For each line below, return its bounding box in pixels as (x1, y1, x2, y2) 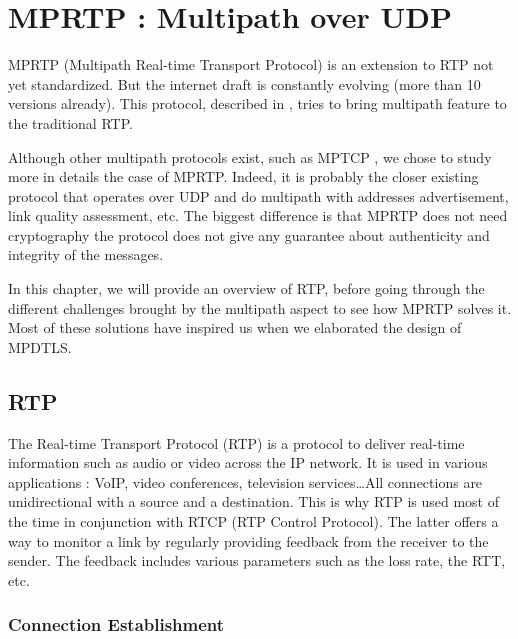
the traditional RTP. (8, 112, 133, 133)
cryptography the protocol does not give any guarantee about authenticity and (8, 224, 490, 245)
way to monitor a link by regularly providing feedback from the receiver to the (8, 530, 489, 551)
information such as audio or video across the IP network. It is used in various (8, 452, 488, 473)
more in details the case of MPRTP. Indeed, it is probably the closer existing (8, 166, 479, 187)
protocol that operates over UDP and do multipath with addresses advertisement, (8, 185, 509, 206)
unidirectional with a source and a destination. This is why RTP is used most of (8, 491, 500, 512)
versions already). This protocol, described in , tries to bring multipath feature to (8, 93, 507, 114)
